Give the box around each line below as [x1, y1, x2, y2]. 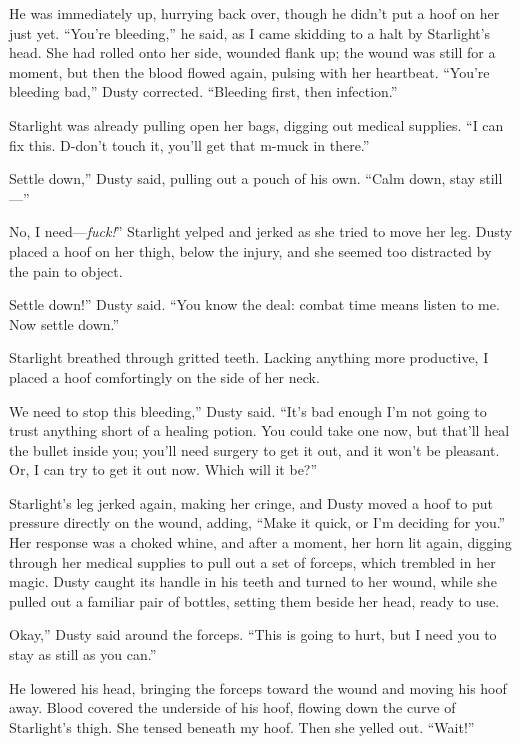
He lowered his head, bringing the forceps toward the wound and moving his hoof [9, 677, 507, 698]
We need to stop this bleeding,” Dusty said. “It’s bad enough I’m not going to [9, 400, 487, 421]
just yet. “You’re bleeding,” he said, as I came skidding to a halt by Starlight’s [9, 22, 491, 43]
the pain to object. [9, 260, 123, 281]
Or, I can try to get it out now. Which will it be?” [9, 459, 318, 480]
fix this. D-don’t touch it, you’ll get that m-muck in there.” [9, 134, 370, 155]
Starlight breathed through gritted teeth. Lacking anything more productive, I [9, 347, 489, 368]
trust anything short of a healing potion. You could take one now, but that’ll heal [9, 420, 510, 441]
